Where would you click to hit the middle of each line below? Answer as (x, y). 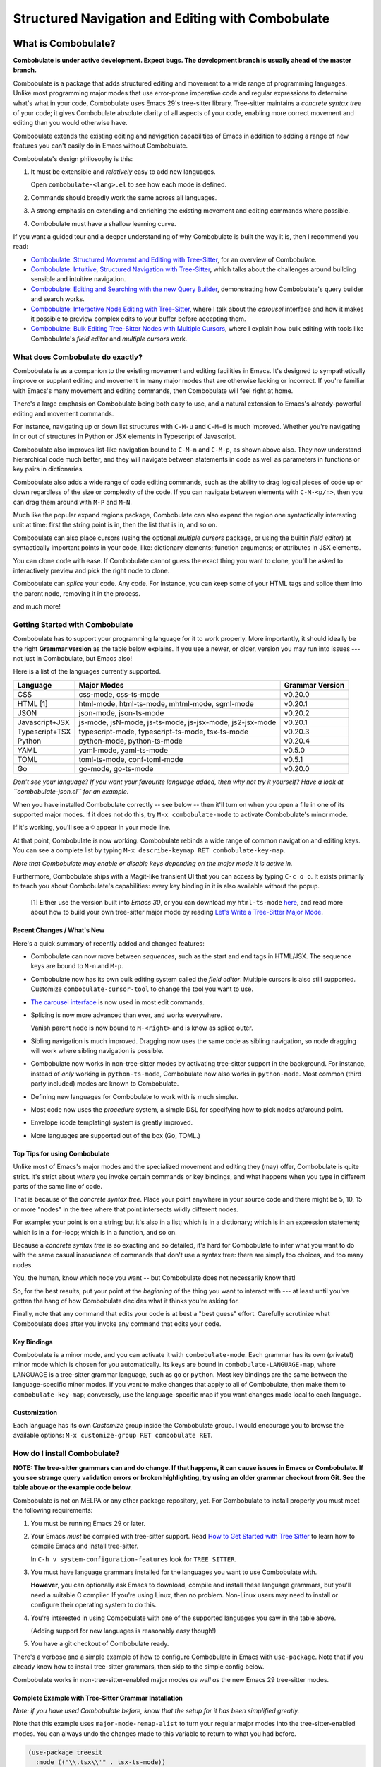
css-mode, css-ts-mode (119, 694)
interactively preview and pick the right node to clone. (91, 570)
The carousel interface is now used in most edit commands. (117, 1002)
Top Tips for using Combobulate (61, 1153)
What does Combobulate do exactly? (78, 357)
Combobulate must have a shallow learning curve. (103, 223)
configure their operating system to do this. (93, 1605)
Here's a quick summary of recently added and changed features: (109, 943)
